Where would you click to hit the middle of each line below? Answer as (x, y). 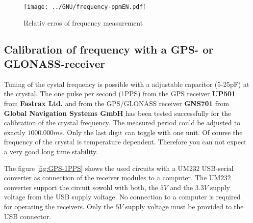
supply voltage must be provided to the (184, 206)
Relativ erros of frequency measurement (83, 22)
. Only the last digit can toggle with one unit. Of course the (153, 132)
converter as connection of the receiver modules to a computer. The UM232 (117, 178)
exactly (15, 132)
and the (181, 187)
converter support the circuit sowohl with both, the (81, 187)
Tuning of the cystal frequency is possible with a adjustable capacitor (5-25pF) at (127, 84)
